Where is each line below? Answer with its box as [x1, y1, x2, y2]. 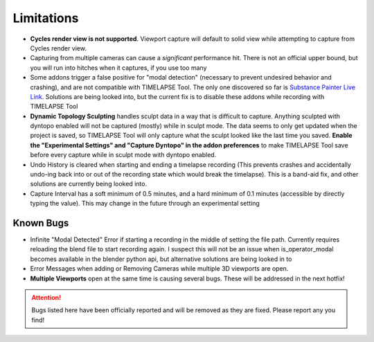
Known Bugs [12, 217, 69, 228]
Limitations [12, 10, 79, 26]
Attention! [31, 294, 62, 302]
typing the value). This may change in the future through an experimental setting [30, 199, 260, 208]
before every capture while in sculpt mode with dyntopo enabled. [30, 151, 217, 159]
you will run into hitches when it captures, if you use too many [30, 63, 207, 72]
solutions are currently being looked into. [30, 180, 148, 188]
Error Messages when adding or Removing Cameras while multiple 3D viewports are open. [30, 264, 289, 273]
